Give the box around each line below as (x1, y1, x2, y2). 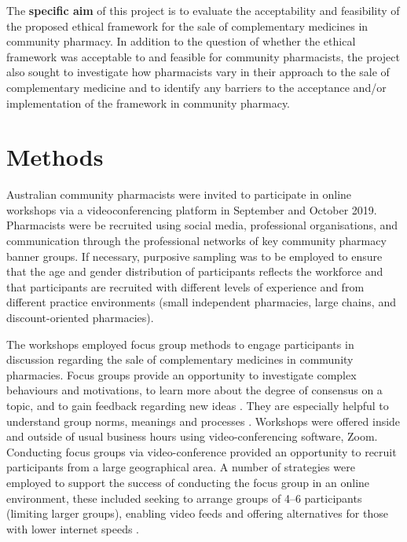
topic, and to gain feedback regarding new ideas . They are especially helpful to (6, 397, 389, 413)
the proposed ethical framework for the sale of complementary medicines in (6, 17, 368, 34)
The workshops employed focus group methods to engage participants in (6, 335, 354, 352)
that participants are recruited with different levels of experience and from (6, 278, 365, 295)
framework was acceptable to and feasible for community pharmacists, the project (6, 48, 400, 64)
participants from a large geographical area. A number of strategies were (6, 459, 355, 475)
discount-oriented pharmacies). (6, 309, 154, 326)
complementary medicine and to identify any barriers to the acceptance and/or (6, 79, 387, 95)
